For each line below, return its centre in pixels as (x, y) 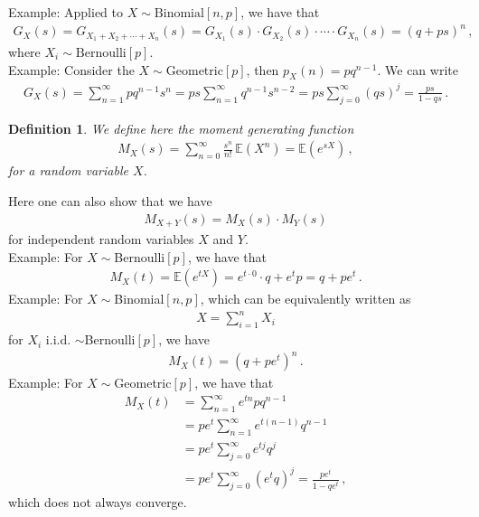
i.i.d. (58, 339)
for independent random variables (101, 239)
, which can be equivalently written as (305, 299)
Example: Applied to (66, 12)
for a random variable (68, 170)
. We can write (418, 69)
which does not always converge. (98, 502)
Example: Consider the (71, 69)
